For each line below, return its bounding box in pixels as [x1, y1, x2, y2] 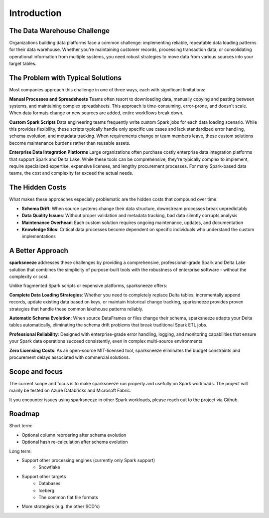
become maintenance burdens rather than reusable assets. [9, 140, 131, 146]
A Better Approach [9, 247, 68, 255]
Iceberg [38, 487, 55, 494]
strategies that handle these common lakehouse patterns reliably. [9, 306, 144, 312]
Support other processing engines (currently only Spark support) [21, 457, 155, 464]
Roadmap [9, 410, 40, 418]
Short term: [9, 423, 33, 429]
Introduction [9, 7, 62, 18]
